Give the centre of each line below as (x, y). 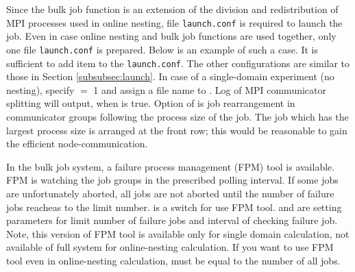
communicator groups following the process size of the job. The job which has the (177, 116)
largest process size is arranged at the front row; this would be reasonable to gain (177, 130)
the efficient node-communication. (77, 144)
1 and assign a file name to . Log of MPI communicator (210, 89)
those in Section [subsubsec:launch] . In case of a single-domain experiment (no (170, 76)
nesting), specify (40, 89)
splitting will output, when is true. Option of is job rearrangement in (151, 103)
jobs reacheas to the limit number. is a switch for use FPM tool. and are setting (174, 207)
